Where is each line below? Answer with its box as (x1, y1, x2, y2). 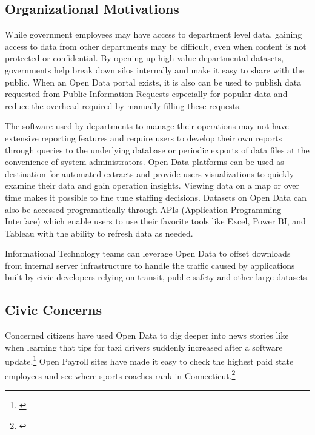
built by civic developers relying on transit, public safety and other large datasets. (5, 271, 310, 283)
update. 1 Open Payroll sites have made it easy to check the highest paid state (5, 353, 294, 368)
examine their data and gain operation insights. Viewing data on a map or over (5, 179, 300, 192)
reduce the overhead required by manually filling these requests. (5, 99, 242, 112)
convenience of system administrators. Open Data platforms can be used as (5, 155, 284, 168)
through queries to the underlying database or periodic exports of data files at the (5, 143, 310, 156)
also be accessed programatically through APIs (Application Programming (5, 203, 282, 215)
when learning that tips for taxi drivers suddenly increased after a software (5, 340, 283, 353)
